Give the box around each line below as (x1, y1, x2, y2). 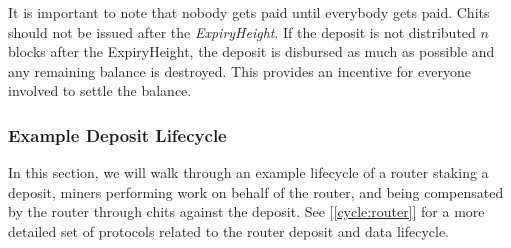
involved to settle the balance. (8, 80, 192, 101)
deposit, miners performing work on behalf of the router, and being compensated (8, 181, 504, 202)
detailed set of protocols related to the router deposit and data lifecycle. (8, 220, 449, 241)
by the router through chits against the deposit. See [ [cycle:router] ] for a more (8, 201, 485, 222)
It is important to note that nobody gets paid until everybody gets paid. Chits (8, 2, 490, 22)
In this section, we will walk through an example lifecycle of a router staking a (8, 162, 489, 183)
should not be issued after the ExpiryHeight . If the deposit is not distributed (8, 21, 476, 42)
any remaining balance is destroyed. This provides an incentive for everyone (8, 60, 471, 81)
